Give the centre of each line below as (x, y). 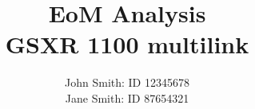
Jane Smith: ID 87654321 (127, 97)
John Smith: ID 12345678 (127, 82)
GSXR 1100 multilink (127, 44)
